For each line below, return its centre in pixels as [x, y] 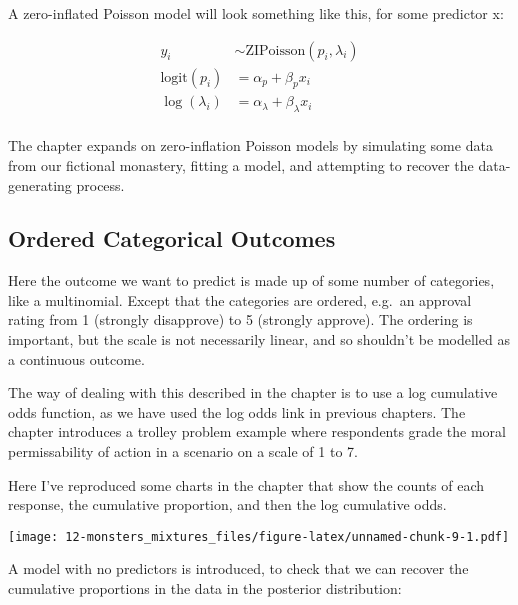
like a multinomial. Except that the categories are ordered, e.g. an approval [240, 299]
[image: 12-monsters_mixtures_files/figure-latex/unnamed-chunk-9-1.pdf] [259, 536]
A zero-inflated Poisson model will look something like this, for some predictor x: [256, 13]
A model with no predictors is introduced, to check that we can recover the [238, 568]
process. [100, 184]
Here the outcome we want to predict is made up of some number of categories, [251, 280]
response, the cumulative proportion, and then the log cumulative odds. [227, 504]
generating [40, 184]
